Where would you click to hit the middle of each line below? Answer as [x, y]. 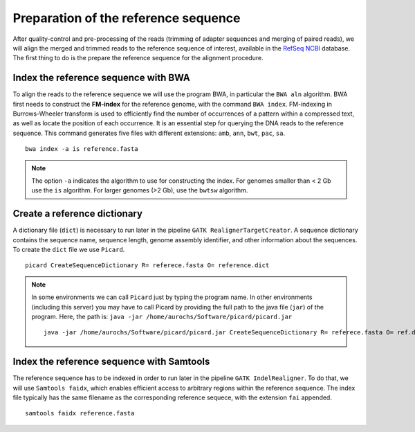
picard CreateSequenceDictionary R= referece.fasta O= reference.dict [147, 265]
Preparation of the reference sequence [127, 18]
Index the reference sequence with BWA [101, 78]
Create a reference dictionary [78, 214]
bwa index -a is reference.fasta [82, 149]
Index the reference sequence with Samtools [111, 362]
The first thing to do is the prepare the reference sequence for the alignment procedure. [138, 58]
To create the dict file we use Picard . [69, 250]
